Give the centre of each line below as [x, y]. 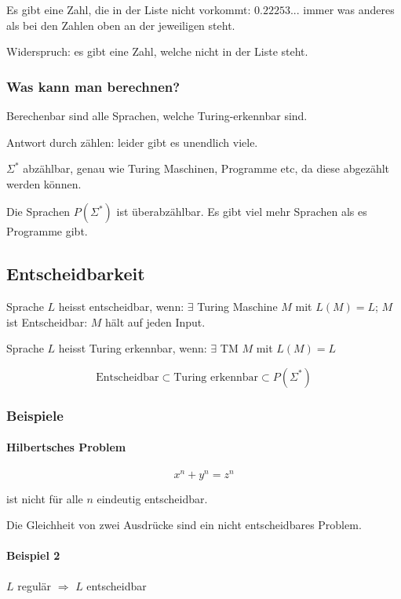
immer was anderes [349, 9]
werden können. [44, 183]
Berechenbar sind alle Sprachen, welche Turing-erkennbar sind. [157, 115]
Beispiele [35, 415]
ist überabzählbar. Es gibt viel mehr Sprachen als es [242, 212]
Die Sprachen [38, 212]
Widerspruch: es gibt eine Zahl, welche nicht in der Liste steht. [157, 51]
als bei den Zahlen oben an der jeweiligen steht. [121, 25]
